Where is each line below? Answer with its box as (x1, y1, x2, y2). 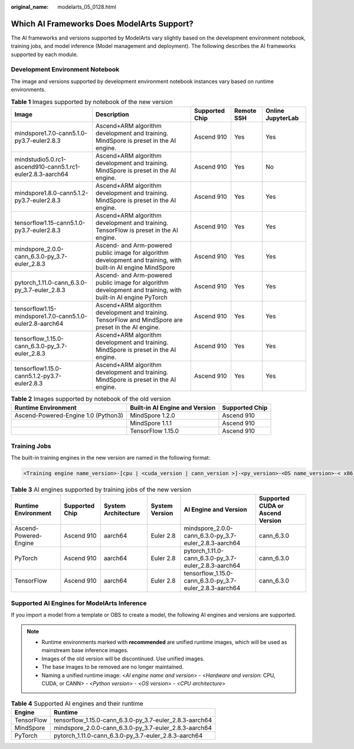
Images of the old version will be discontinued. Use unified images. (41, 655, 205, 662)
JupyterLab (265, 114, 299, 122)
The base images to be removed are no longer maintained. (41, 663, 184, 670)
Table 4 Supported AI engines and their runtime (11, 699, 144, 708)
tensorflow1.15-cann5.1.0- (14, 218, 86, 227)
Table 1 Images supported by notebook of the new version (11, 97, 173, 106)
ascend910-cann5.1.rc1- (14, 162, 81, 171)
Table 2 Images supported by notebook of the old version (11, 395, 171, 403)
